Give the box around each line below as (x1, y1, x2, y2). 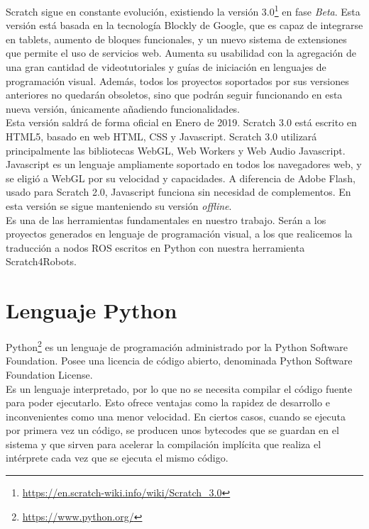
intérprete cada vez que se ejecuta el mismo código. (6, 450, 228, 465)
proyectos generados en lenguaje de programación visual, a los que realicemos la (6, 226, 353, 241)
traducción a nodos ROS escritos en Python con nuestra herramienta (6, 240, 305, 255)
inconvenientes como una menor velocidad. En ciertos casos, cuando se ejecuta (6, 408, 346, 423)
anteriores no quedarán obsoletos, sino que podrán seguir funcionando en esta (6, 87, 343, 102)
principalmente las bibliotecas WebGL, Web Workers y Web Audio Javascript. (6, 143, 346, 157)
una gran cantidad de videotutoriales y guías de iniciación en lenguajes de (6, 60, 326, 74)
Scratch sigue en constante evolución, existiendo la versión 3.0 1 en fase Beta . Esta (6, 2, 360, 18)
